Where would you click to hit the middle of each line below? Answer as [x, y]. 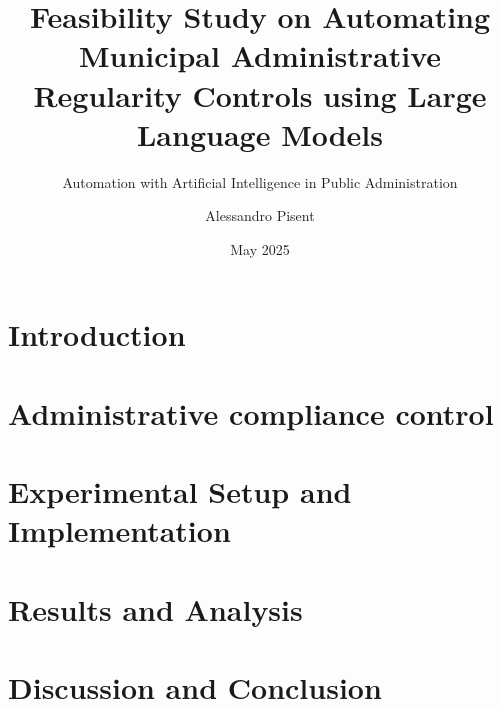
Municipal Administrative [260, 55]
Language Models [259, 133]
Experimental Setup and [180, 491]
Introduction [97, 334]
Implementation [119, 530]
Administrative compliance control [251, 412]
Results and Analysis [155, 608]
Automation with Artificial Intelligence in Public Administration [260, 181]
